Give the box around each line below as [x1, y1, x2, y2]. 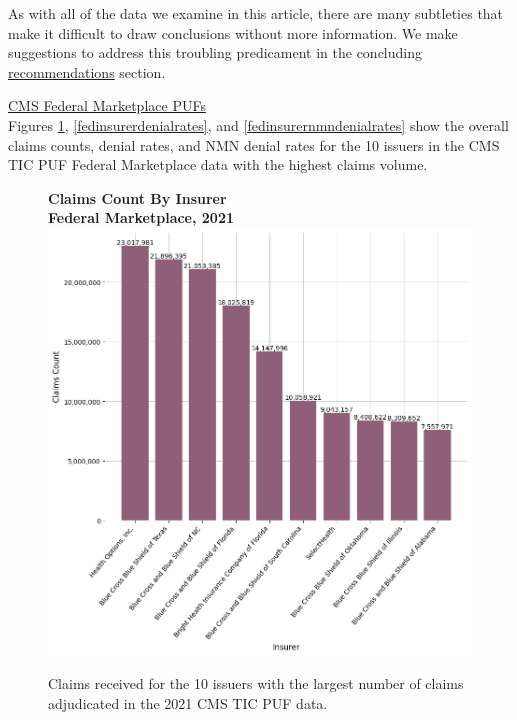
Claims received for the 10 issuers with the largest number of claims [48, 673, 464, 694]
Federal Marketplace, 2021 [48, 207, 235, 228]
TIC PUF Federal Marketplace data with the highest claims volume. [8, 154, 428, 175]
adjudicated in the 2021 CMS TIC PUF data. [48, 692, 328, 713]
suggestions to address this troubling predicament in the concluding [8, 42, 422, 63]
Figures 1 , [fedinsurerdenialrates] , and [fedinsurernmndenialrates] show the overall [8, 114, 509, 135]
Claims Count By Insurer [48, 187, 227, 208]
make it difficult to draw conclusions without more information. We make [8, 22, 458, 43]
